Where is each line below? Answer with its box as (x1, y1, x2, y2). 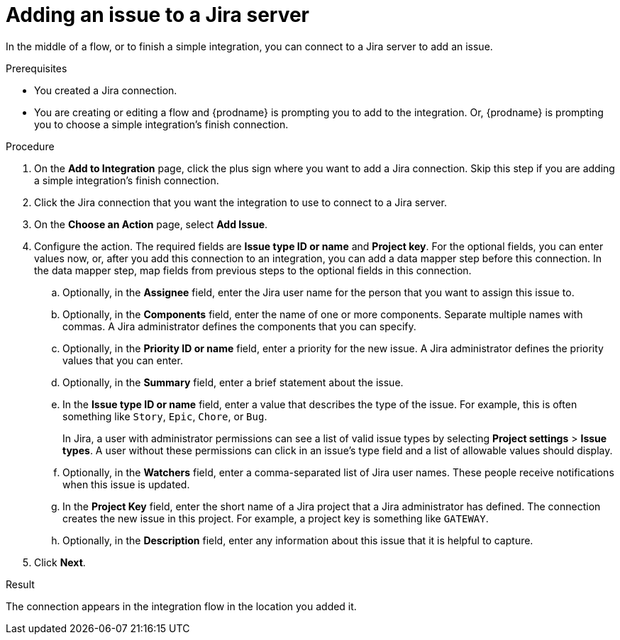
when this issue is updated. (62, 478, 190, 490)
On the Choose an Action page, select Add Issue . (34, 218, 268, 230)
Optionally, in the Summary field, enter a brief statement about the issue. (62, 376, 404, 388)
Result (6, 578, 35, 590)
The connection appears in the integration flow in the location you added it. (6, 600, 357, 612)
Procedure (6, 140, 55, 152)
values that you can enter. (62, 354, 183, 366)
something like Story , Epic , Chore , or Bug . (62, 410, 267, 422)
